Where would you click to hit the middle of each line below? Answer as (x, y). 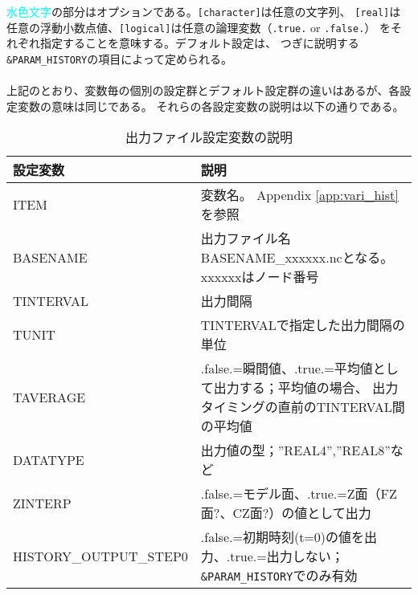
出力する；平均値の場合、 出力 (306, 388)
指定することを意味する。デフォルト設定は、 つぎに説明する (199, 43)
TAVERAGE (49, 397)
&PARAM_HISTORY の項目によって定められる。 (120, 58)
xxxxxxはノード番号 (260, 277)
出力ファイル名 (246, 238)
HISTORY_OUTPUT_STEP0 (100, 556)
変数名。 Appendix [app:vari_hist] (299, 195)
